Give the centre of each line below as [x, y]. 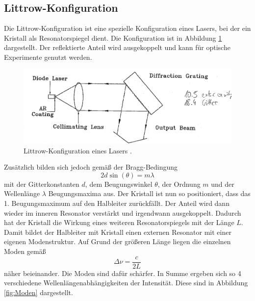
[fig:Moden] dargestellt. [38, 292]
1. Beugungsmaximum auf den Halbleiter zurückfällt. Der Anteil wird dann [117, 203]
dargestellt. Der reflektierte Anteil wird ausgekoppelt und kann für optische [117, 47]
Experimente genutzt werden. [48, 57]
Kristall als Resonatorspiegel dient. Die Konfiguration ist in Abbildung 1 [113, 38]
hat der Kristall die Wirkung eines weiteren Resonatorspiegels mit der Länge [119, 222]
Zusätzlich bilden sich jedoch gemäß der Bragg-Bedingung [91, 167]
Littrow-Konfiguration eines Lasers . [78, 150]
